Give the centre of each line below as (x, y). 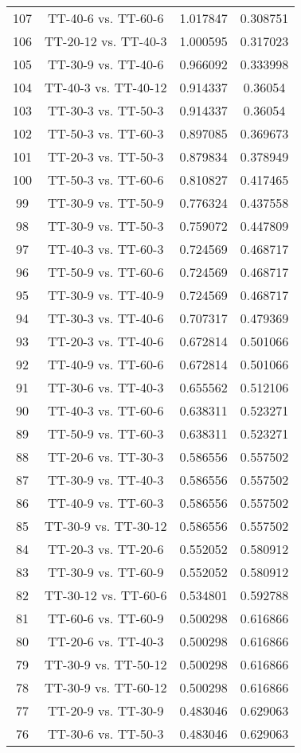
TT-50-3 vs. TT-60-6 (106, 179)
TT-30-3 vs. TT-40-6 (106, 318)
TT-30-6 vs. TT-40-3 (106, 387)
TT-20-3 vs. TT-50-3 (106, 156)
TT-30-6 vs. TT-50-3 (106, 733)
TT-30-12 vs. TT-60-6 (106, 595)
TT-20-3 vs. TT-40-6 (106, 341)
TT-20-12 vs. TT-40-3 (106, 41)
